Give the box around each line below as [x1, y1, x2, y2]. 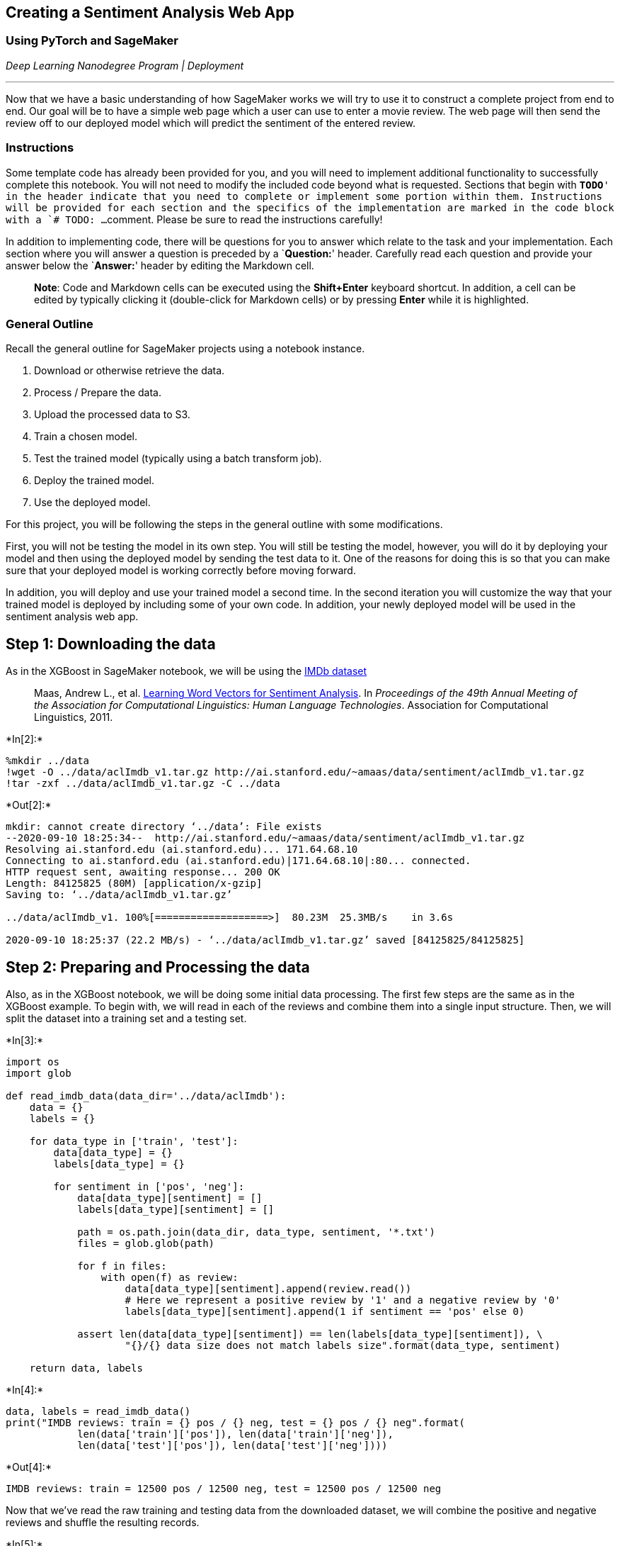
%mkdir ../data [6, 755, 90, 767]
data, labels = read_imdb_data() [6, 1405, 191, 1417]
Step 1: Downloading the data [6, 634, 216, 653]
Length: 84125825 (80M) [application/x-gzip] [6, 878, 263, 890]
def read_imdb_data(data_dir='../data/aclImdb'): [6, 1090, 287, 1102]
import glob [6, 1067, 71, 1079]
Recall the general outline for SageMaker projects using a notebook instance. [6, 342, 365, 355]
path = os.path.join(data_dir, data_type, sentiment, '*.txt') [77, 1226, 435, 1238]
